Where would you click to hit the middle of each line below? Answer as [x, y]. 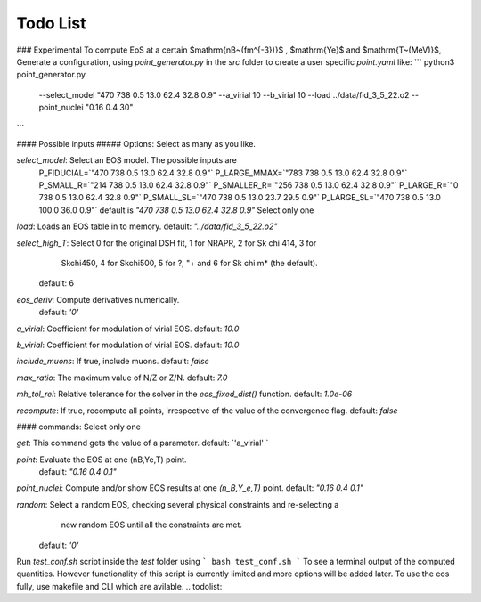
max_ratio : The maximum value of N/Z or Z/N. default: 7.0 [122, 378]
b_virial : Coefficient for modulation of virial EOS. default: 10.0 [128, 345]
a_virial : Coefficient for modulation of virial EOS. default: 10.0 [128, 329]
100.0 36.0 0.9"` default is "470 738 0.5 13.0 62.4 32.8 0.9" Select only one [176, 210]
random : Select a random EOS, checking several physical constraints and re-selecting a [178, 504]
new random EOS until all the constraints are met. [151, 525]
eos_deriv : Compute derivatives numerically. [98, 299]
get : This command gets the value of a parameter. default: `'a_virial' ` [143, 443]
